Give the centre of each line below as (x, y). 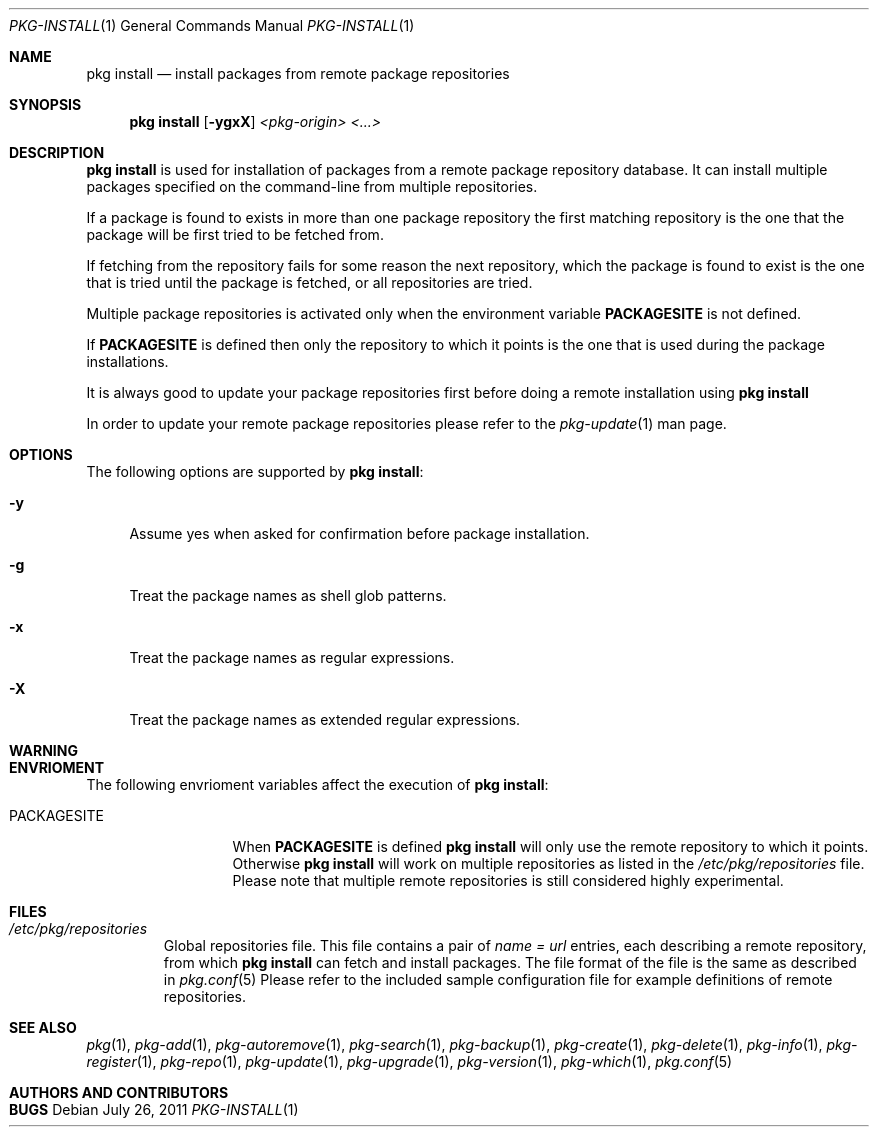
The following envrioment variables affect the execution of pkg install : (317, 784)
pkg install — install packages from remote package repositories (298, 73)
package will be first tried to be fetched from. (235, 234)
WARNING (43, 750)
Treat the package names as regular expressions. (292, 657)
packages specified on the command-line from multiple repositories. (312, 186)
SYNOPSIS (45, 104)
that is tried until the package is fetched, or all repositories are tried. (309, 282)
